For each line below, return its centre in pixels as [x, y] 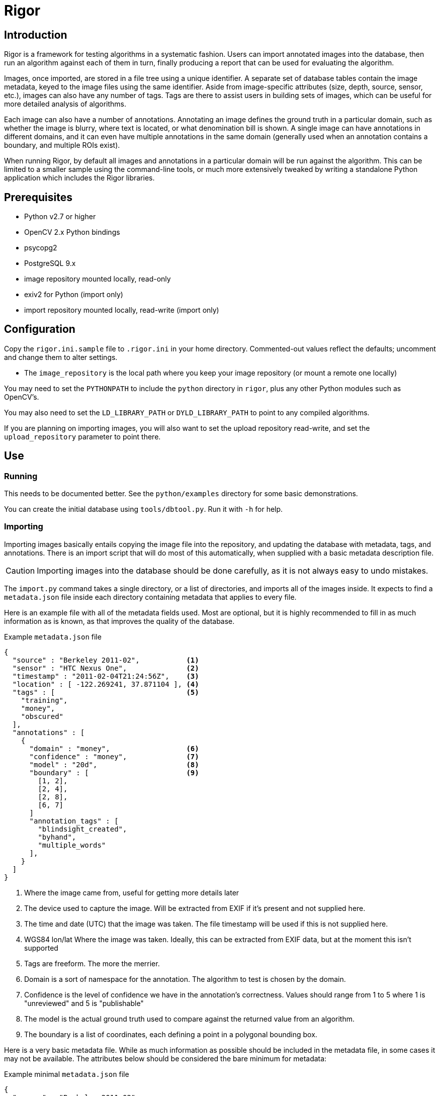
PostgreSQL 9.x [50, 263]
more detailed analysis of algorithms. [65, 104]
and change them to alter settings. [61, 357]
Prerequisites [38, 197]
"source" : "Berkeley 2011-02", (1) [106, 660]
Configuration [40, 329]
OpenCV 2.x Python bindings [72, 232]
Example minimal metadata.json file [67, 1074]
